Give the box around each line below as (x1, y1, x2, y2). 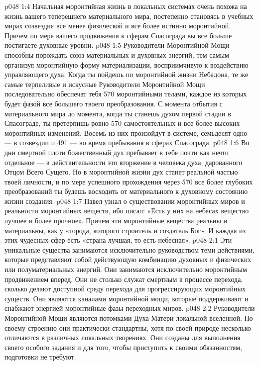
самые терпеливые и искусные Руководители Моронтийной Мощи (4, 79, 205, 89)
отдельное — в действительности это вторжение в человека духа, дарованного (4, 157, 243, 167)
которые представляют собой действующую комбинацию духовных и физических (4, 254, 252, 265)
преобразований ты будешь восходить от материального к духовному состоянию (4, 186, 248, 196)
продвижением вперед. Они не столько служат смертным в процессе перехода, (4, 274, 243, 284)
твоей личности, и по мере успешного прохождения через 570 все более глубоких (4, 176, 253, 186)
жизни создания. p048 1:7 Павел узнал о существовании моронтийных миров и (4, 195, 245, 206)
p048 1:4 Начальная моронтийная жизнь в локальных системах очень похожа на (4, 1, 247, 11)
